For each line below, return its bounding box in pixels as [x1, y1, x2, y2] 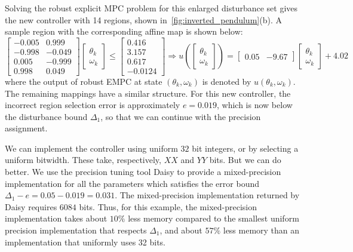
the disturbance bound [5, 110, 88, 122]
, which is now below [217, 99, 293, 111]
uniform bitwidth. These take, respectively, [5, 153, 161, 166]
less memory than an [223, 224, 300, 236]
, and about [159, 224, 202, 236]
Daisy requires [5, 200, 57, 213]
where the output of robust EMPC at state [5, 75, 162, 87]
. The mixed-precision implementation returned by [115, 189, 300, 201]
